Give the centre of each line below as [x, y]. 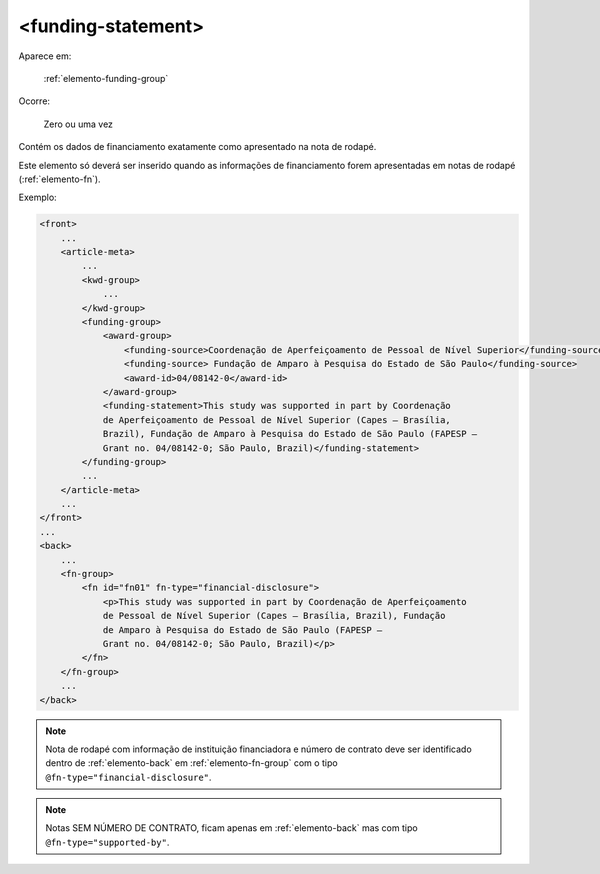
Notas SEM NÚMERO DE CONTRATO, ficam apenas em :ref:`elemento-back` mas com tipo [232, 828]
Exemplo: [37, 197]
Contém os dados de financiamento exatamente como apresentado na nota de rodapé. [197, 147]
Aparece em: [45, 56]
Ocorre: [34, 101]
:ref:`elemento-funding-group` [106, 78]
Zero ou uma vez [78, 124]
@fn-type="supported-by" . [107, 842]
